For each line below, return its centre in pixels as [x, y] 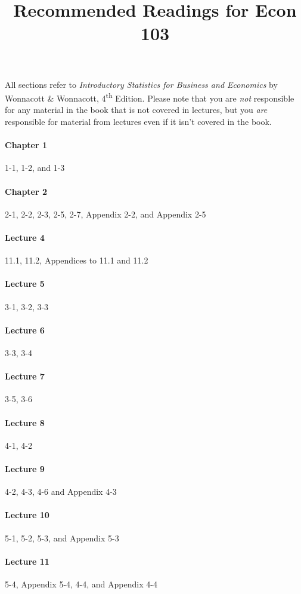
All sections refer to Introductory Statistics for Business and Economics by [141, 84]
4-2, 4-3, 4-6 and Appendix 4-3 [61, 492]
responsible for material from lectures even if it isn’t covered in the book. [138, 121]
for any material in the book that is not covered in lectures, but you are [136, 110]
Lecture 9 [25, 468]
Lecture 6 [25, 330]
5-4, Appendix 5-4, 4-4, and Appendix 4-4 [81, 584]
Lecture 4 [25, 237]
